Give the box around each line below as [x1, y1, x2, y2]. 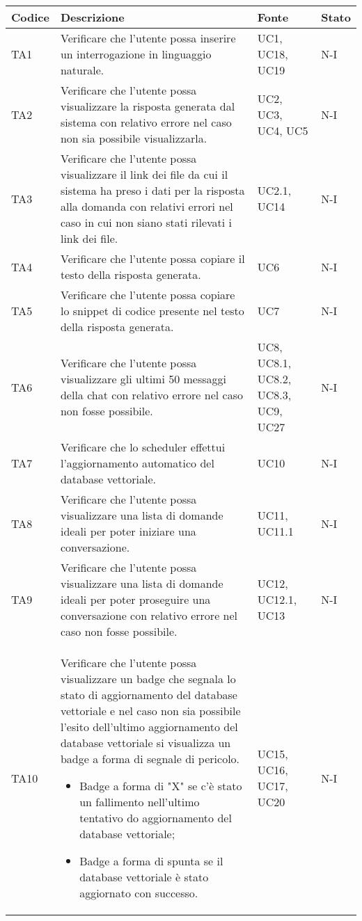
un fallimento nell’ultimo [79, 794, 200, 810]
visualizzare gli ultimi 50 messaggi [60, 371, 227, 387]
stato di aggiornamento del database [60, 687, 237, 703]
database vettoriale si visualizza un [60, 735, 231, 751]
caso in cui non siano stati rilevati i [60, 214, 233, 230]
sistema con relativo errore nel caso [60, 114, 232, 130]
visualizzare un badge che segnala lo [60, 671, 236, 687]
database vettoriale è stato [79, 869, 209, 885]
